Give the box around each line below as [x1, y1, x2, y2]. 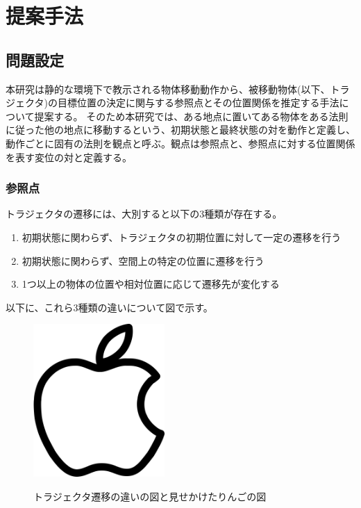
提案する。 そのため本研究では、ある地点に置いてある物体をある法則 [34, 108, 349, 123]
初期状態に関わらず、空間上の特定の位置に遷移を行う [22, 253, 265, 268]
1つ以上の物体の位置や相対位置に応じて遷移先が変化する [22, 277, 280, 291]
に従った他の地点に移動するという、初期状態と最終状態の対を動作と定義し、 [6, 122, 355, 137]
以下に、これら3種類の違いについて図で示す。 [6, 300, 213, 314]
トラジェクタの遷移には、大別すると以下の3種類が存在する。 [6, 206, 283, 221]
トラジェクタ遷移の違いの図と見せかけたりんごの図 [33, 489, 267, 503]
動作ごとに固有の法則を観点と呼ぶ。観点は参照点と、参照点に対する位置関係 [6, 136, 355, 150]
